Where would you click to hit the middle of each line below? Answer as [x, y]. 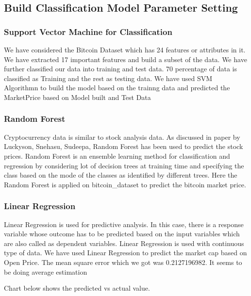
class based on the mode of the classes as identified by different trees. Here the [121, 175]
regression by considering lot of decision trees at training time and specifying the [124, 165]
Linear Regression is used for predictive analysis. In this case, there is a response [124, 224]
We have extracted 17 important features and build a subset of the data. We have [125, 59]
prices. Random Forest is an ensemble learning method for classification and [117, 156]
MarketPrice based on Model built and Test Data [77, 97]
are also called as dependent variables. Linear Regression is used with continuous [124, 243]
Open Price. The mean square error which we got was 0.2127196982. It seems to [123, 262]
